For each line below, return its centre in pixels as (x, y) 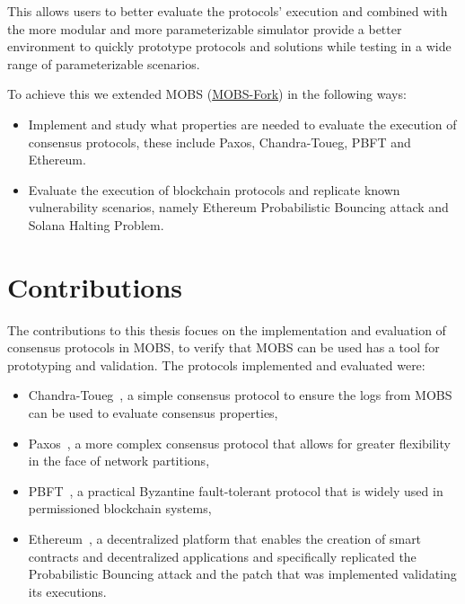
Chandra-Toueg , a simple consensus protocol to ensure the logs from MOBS (240, 395)
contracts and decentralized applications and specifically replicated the (222, 556)
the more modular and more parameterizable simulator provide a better (205, 28)
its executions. (67, 591)
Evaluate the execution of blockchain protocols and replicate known (214, 189)
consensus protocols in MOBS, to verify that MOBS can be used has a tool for (224, 347)
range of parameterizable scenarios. (104, 63)
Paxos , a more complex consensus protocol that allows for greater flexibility (239, 443)
